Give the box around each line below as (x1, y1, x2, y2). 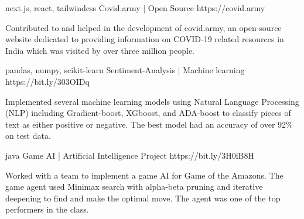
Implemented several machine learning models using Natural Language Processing (5, 95, 299, 107)
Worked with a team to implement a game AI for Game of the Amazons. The (5, 169, 283, 181)
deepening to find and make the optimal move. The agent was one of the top (5, 191, 281, 204)
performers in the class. (5, 203, 89, 215)
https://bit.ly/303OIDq (5, 75, 90, 87)
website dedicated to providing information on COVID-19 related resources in (5, 33, 284, 45)
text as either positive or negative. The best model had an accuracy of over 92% (5, 118, 293, 130)
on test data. (5, 129, 51, 142)
